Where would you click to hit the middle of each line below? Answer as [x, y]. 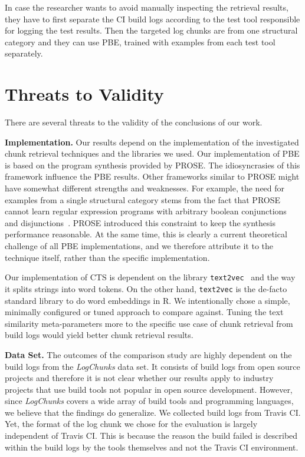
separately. [24, 53]
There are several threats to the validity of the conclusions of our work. [134, 122]
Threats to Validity [84, 94]
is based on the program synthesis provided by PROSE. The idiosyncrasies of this [152, 165]
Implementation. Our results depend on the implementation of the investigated [152, 142]
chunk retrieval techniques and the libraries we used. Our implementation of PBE [152, 153]
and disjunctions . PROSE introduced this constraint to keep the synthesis [140, 222]
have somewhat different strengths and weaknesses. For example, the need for [145, 188]
